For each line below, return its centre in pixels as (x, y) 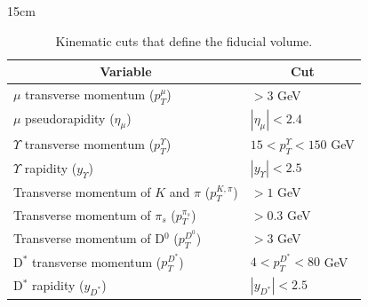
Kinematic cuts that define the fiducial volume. (184, 40)
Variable (126, 71)
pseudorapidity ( (70, 118)
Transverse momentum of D (89, 237)
